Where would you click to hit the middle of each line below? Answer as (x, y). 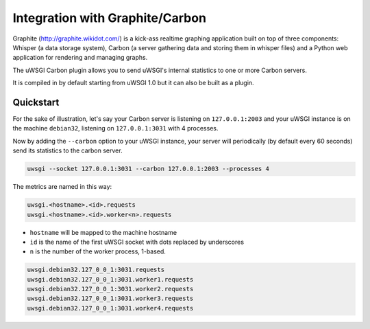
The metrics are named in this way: (62, 187)
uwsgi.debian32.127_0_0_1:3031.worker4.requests (110, 308)
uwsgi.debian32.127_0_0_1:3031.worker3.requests (110, 298)
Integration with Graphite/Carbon (110, 18)
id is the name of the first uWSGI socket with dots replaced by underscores (137, 242)
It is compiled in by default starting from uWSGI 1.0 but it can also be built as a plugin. (133, 83)
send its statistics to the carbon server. (67, 150)
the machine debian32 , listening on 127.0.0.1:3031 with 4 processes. (115, 128)
